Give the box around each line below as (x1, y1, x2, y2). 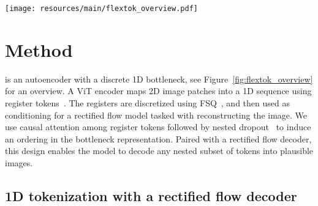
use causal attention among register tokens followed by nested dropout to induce (5, 120, 311, 133)
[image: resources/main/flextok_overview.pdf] (5, 4, 198, 13)
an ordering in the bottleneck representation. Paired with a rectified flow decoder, (5, 132, 312, 145)
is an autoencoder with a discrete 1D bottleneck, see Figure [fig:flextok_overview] (5, 72, 313, 85)
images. (5, 156, 33, 169)
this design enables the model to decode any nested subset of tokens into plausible (5, 144, 314, 157)
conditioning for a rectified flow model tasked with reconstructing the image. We (5, 108, 308, 121)
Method (5, 37, 73, 62)
